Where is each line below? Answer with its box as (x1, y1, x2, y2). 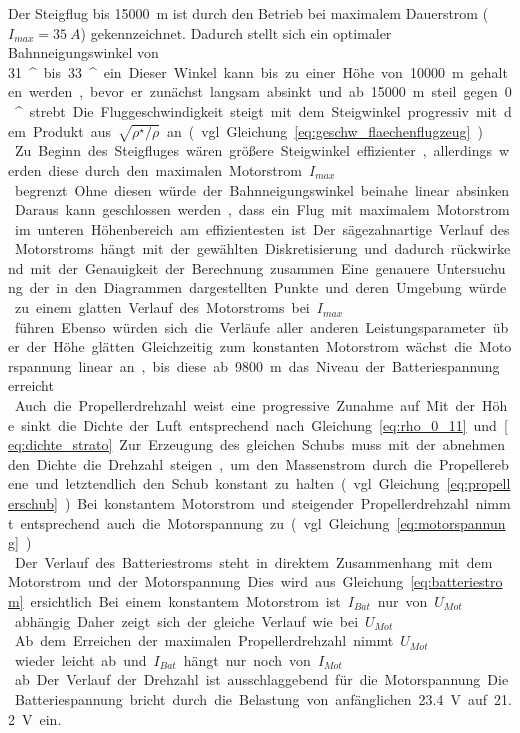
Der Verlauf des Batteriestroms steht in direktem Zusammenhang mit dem (14, 551, 493, 572)
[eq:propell (446, 473, 511, 494)
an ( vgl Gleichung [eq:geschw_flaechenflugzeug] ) (166, 120, 483, 141)
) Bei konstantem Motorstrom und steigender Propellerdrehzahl (64, 493, 469, 514)
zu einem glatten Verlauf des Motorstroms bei (14, 297, 310, 318)
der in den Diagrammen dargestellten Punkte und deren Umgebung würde (29, 277, 507, 298)
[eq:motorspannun (396, 512, 506, 533)
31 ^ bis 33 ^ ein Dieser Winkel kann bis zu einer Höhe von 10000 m (8, 61, 464, 82)
